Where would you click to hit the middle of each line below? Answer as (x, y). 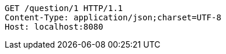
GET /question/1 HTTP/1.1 (64, 8)
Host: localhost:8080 (54, 27)
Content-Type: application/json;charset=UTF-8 (113, 17)
